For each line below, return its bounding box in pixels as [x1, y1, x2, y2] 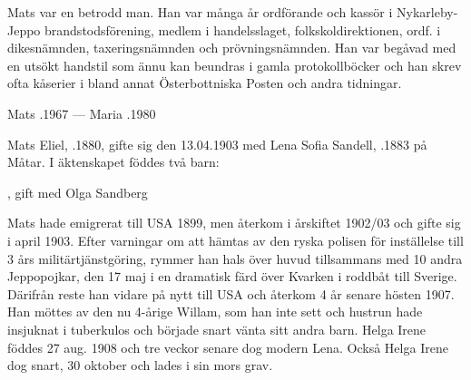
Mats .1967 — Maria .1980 [7, 103, 156, 122]
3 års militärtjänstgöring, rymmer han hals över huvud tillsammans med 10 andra [7, 248, 463, 268]
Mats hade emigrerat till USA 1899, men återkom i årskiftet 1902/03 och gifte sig [7, 213, 461, 232]
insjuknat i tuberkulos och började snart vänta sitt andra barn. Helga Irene [7, 319, 427, 338]
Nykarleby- [397, 3, 458, 21]
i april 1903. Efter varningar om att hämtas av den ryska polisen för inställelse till [7, 230, 464, 249]
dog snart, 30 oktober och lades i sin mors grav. [7, 356, 273, 375]
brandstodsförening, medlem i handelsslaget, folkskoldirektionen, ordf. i [44, 20, 441, 39]
